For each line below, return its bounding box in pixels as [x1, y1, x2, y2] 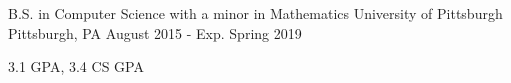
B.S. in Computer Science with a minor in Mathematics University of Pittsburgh [8, 3, 503, 23]
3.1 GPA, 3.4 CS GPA [8, 56, 144, 77]
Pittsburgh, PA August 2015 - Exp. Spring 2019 [8, 22, 302, 43]
